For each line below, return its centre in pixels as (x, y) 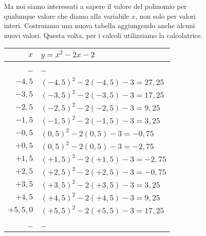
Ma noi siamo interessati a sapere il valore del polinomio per (95, 6)
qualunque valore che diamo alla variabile (67, 16)
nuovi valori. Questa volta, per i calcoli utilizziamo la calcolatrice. (103, 35)
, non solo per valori (165, 16)
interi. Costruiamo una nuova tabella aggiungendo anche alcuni (100, 25)
